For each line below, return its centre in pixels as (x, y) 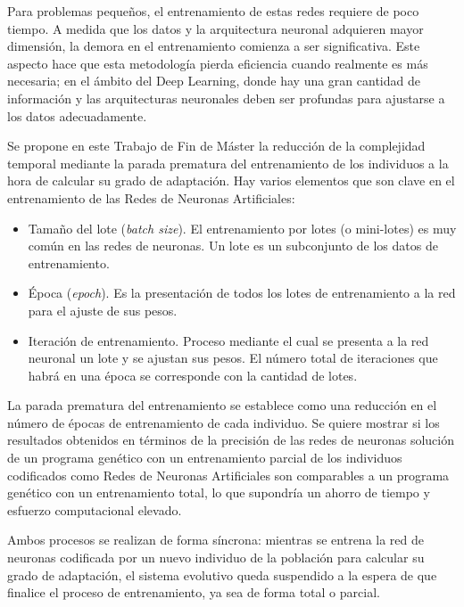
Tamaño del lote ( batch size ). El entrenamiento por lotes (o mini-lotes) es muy (242, 228)
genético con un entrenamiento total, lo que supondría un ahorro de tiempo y (219, 492)
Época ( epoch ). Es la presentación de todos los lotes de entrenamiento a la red (242, 293)
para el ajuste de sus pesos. (103, 310)
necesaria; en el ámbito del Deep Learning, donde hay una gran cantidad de (214, 81)
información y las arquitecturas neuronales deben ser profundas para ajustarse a (226, 98)
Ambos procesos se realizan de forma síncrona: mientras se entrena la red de (216, 540)
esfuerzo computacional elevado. (95, 509)
